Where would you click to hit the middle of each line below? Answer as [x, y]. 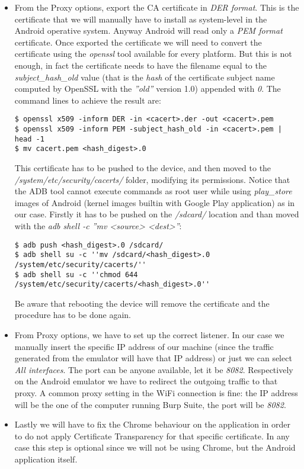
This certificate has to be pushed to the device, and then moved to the [143, 167]
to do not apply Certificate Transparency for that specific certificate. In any [152, 436]
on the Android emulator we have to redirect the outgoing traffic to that [146, 381]
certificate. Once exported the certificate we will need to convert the [138, 42]
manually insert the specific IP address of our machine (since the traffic [144, 346]
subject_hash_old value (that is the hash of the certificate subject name [145, 77]
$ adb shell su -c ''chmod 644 [76, 274]
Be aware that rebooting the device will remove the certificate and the [142, 303]
